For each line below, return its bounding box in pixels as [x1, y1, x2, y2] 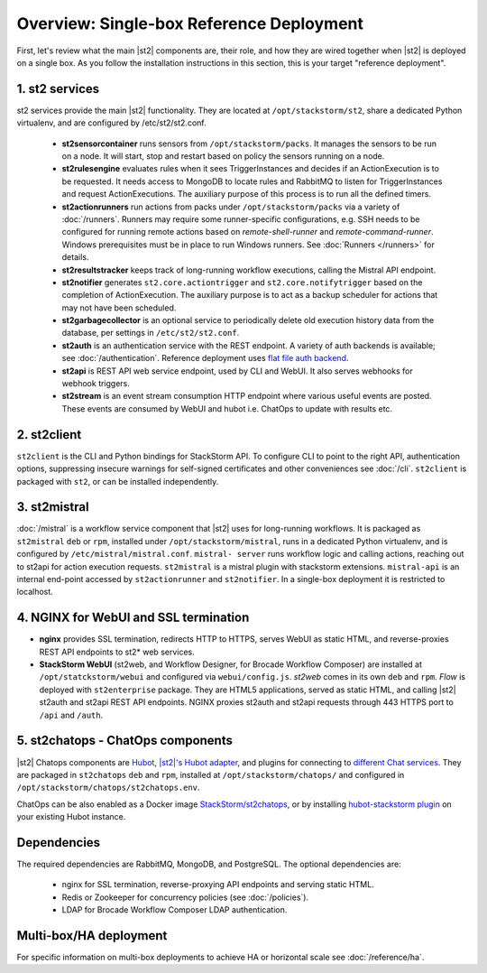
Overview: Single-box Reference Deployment [16, 14, 364, 33]
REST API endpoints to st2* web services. [39, 646, 196, 657]
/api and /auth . [39, 709, 104, 720]
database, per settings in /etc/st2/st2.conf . [61, 328, 240, 338]
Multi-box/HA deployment [16, 928, 168, 943]
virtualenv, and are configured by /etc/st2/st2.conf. [16, 117, 207, 128]
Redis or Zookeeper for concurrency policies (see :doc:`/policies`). [61, 892, 309, 903]
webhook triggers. [61, 378, 131, 389]
